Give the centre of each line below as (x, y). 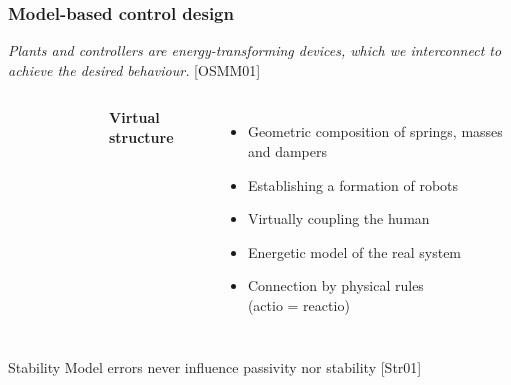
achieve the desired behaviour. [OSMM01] (134, 69)
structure (141, 137)
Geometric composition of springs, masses (375, 131)
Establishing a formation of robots (353, 184)
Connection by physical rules (335, 285)
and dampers (287, 151)
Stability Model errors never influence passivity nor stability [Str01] (215, 366)
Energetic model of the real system (354, 251)
